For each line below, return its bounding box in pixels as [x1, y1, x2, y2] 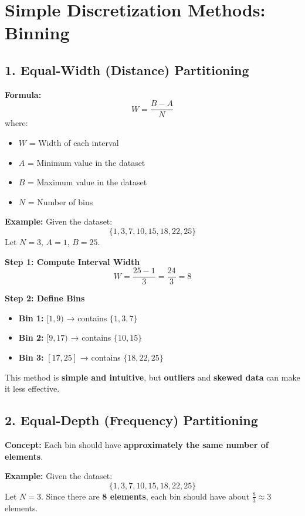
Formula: [5, 88, 42, 100]
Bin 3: [18, 351, 44, 364]
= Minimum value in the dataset [27, 156, 145, 168]
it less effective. [5, 382, 60, 395]
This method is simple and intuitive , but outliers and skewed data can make [5, 371, 300, 383]
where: [5, 117, 28, 129]
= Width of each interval [29, 137, 119, 149]
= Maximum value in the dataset [28, 176, 147, 188]
